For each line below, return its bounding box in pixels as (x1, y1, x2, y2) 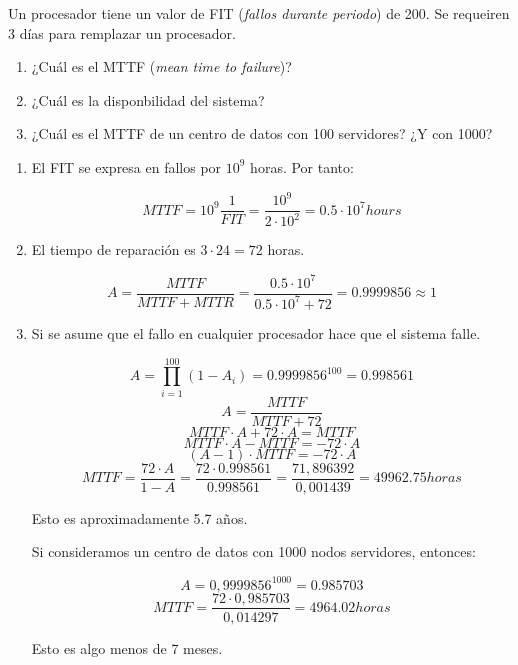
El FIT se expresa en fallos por (31, 156, 222, 177)
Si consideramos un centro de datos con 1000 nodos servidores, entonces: (31, 541, 476, 562)
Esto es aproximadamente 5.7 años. (31, 507, 248, 528)
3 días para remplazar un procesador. (8, 22, 236, 43)
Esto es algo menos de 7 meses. (31, 637, 223, 658)
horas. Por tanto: (250, 156, 354, 177)
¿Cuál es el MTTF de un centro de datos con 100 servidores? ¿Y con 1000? (31, 123, 493, 144)
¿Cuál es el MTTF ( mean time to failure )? (31, 56, 292, 77)
